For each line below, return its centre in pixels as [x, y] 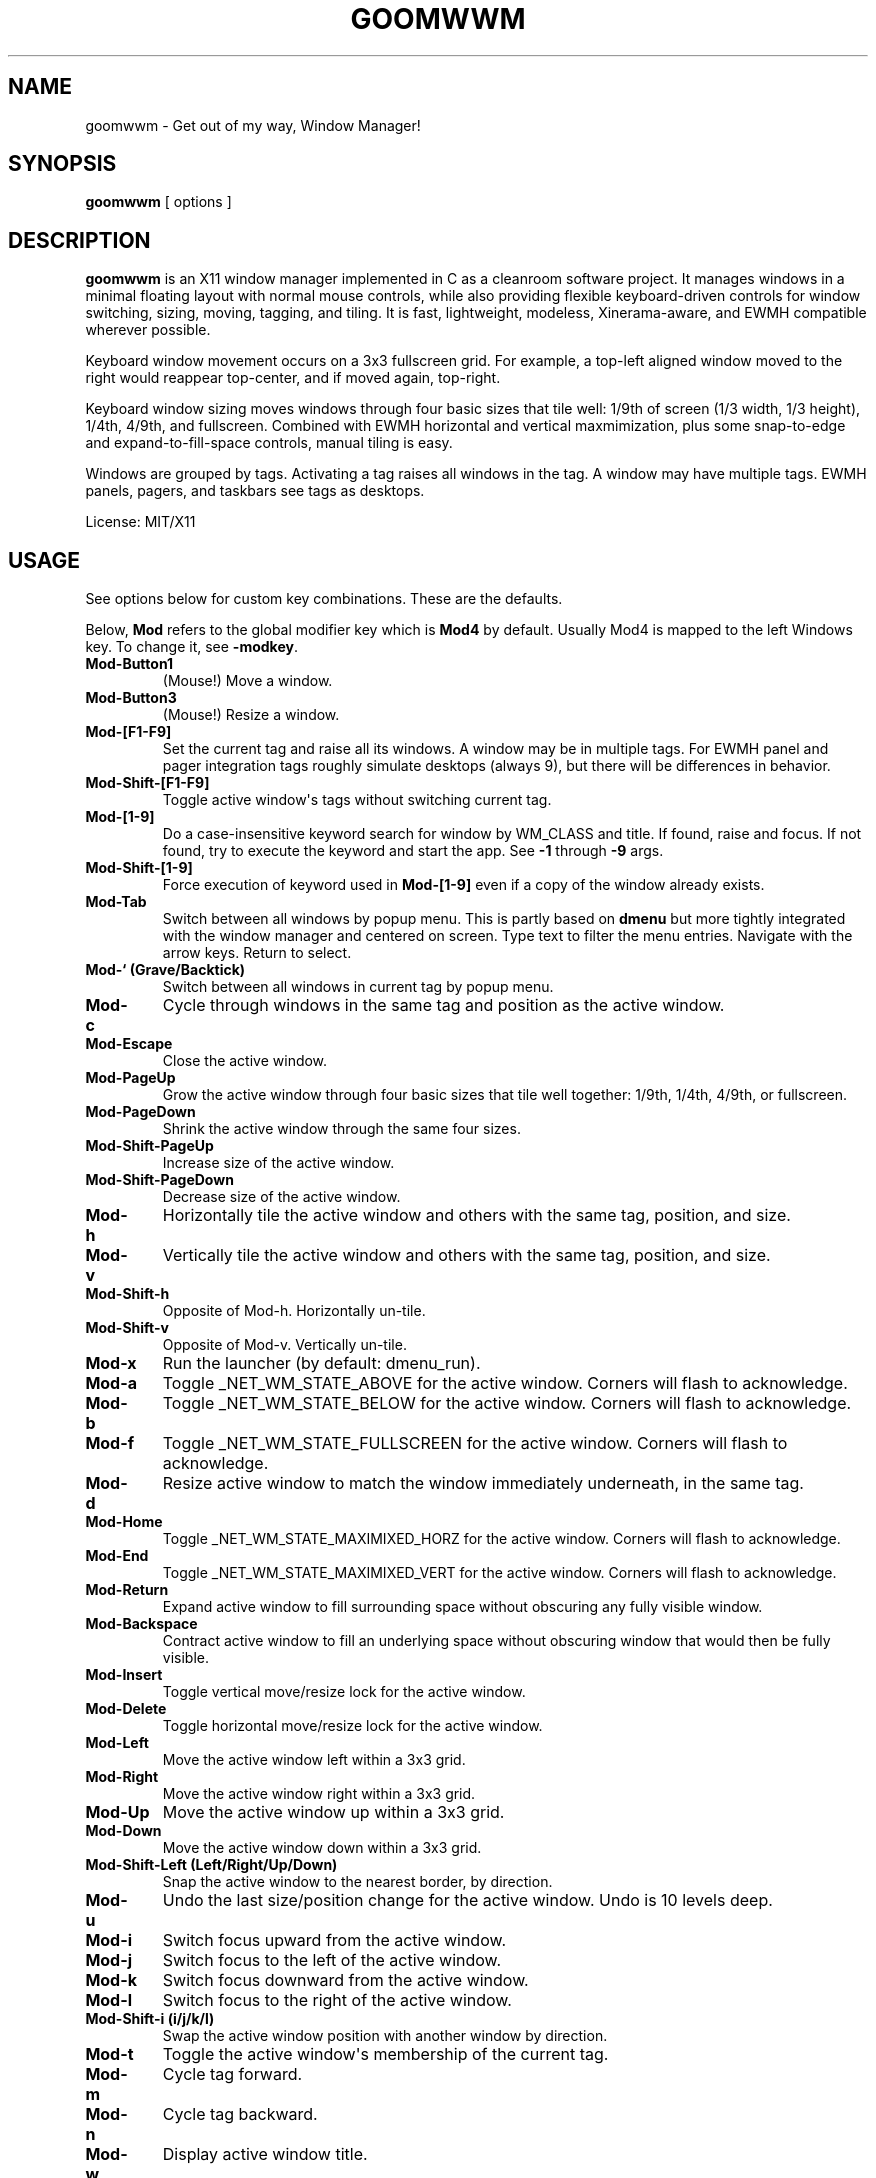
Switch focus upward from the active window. [334, 1940]
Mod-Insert [124, 1675]
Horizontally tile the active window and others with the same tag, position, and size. [476, 1215]
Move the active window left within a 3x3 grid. [314, 1760]
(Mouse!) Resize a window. [251, 715]
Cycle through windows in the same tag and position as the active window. [443, 1005]
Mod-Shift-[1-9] [139, 868]
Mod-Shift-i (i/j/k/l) [150, 2019]
